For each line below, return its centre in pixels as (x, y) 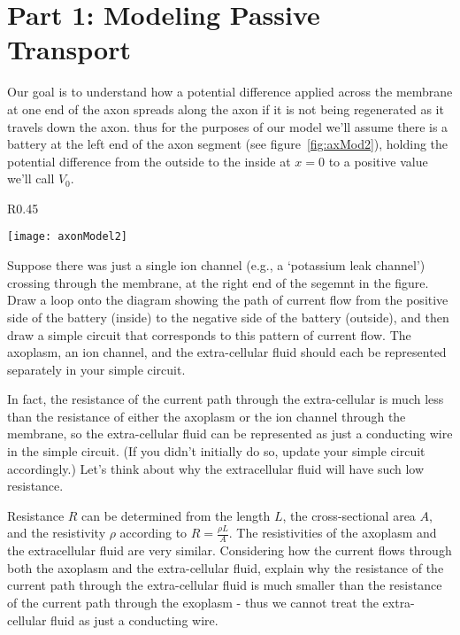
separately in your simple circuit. (96, 369)
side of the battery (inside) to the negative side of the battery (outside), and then (228, 317)
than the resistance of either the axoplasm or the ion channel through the (207, 416)
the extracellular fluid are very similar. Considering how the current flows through (230, 550)
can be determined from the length (176, 515)
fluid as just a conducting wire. (134, 620)
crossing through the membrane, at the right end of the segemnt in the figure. (218, 282)
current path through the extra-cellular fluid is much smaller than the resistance (225, 585)
